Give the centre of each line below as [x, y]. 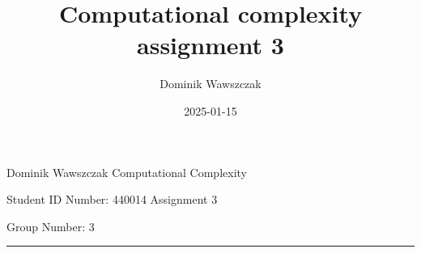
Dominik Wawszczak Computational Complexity [127, 172]
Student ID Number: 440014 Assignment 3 [112, 199]
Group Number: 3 [51, 226]
